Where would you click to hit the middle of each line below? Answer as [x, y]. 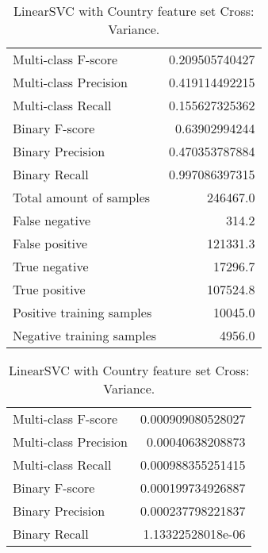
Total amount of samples [82, 197]
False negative [52, 220]
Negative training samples [85, 335]
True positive [49, 289]
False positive [50, 243]
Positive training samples [82, 312]
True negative [51, 266]
